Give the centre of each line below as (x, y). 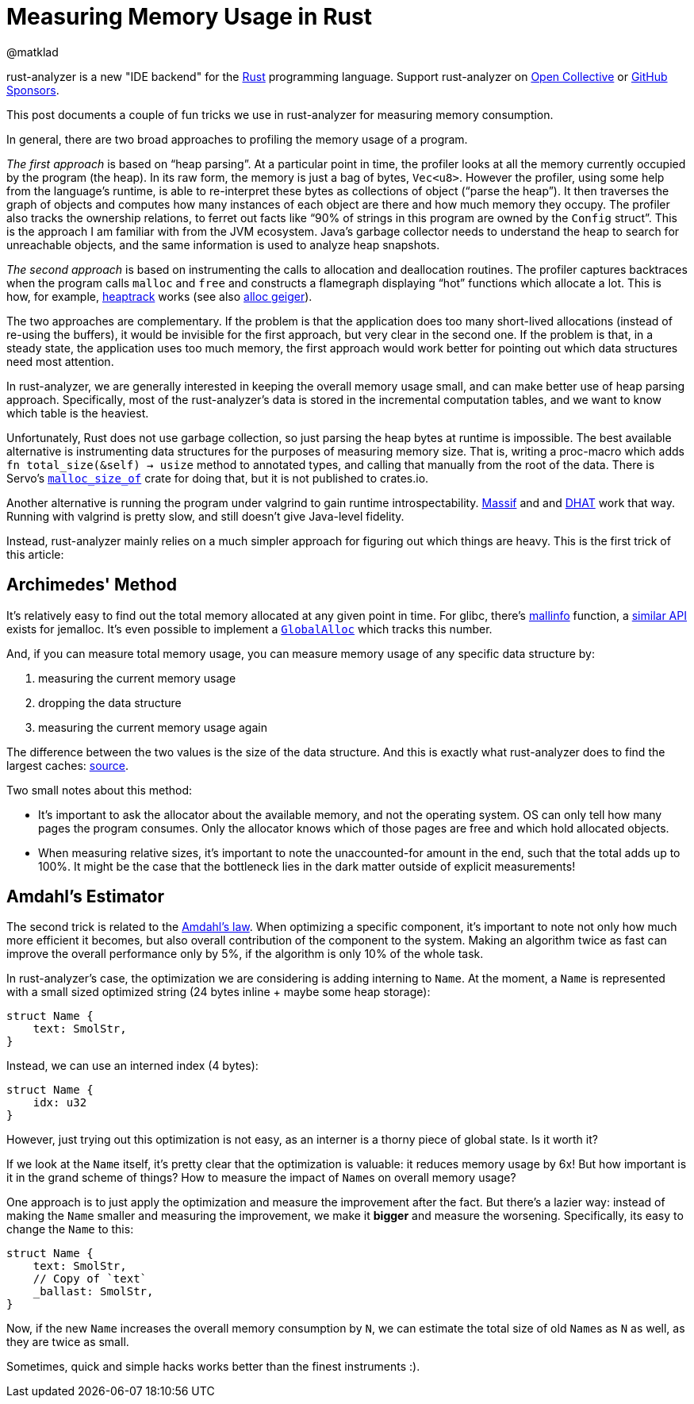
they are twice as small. (68, 1342)
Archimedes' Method (92, 585)
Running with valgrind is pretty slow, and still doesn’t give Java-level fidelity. (205, 516)
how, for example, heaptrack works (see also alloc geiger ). (159, 296)
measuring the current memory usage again (153, 727)
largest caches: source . (68, 765)
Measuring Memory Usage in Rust (189, 17)
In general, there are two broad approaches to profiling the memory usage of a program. (237, 139)
